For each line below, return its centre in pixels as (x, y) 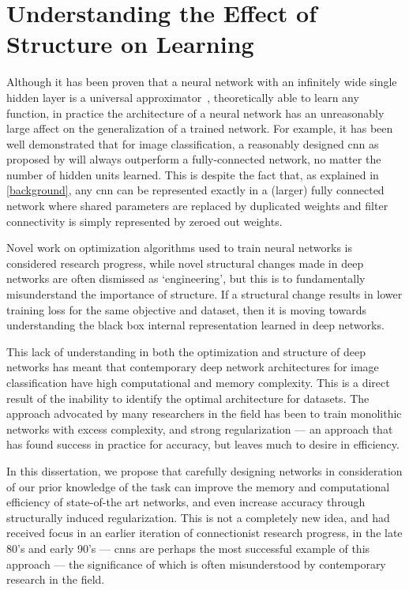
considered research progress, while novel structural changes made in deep (185, 263)
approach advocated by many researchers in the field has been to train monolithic (204, 413)
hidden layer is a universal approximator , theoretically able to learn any (183, 97)
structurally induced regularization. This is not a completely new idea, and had (198, 517)
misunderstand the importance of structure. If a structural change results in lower (204, 294)
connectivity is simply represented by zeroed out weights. (144, 221)
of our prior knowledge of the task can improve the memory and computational (198, 486)
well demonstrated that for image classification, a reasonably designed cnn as (193, 143)
